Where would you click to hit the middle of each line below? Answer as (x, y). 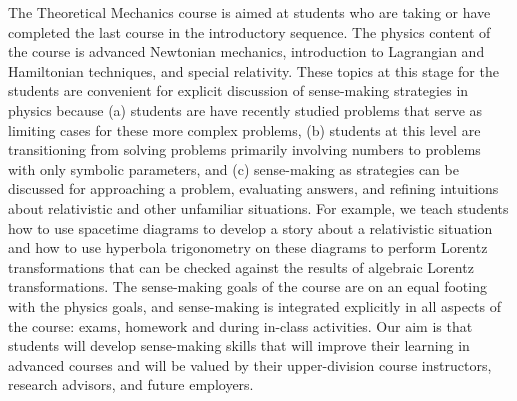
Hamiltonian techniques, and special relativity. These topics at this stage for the (253, 70)
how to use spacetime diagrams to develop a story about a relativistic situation (250, 227)
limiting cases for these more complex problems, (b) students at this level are (244, 129)
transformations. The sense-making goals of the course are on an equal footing (247, 286)
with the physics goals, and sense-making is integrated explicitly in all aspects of (254, 305)
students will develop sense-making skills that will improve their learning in (239, 345)
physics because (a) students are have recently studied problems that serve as (245, 109)
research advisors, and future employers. (131, 384)
